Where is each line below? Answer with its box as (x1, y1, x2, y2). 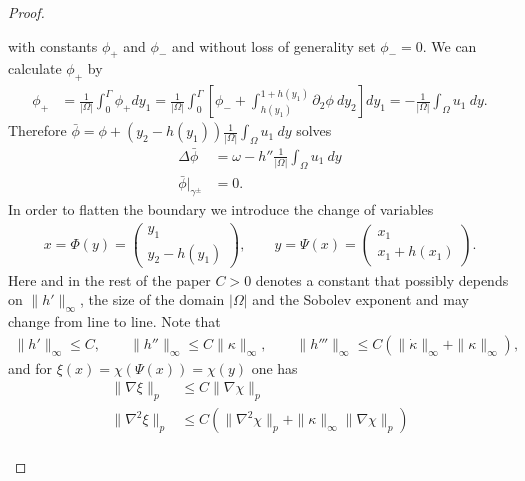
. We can (422, 35, 477, 56)
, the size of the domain (79, 289, 225, 310)
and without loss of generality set (171, 35, 376, 56)
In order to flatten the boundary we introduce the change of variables (8, 199, 434, 220)
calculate (8, 58, 62, 79)
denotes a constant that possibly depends (255, 269, 509, 290)
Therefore (8, 120, 67, 141)
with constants (8, 35, 98, 56)
